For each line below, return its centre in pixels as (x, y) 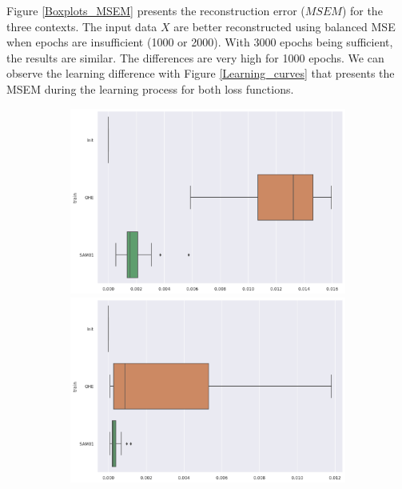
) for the (362, 10)
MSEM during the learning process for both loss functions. (150, 88)
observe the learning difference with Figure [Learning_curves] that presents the (201, 73)
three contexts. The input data (82, 26)
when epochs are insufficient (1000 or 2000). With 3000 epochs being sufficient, (200, 42)
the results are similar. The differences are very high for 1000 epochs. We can (195, 57)
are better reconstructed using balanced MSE (285, 26)
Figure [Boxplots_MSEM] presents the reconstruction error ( (156, 10)
